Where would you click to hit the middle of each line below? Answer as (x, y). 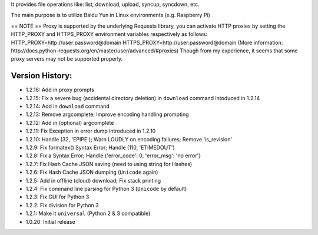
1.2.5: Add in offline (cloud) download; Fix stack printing (93, 180)
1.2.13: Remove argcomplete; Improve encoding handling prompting (107, 114)
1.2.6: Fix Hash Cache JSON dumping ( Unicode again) (92, 172)
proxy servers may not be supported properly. (67, 59)
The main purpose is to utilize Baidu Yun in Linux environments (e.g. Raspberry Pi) (110, 15)
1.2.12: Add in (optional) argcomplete (70, 123)
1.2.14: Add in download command (68, 107)
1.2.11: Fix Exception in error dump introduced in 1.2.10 (91, 131)
